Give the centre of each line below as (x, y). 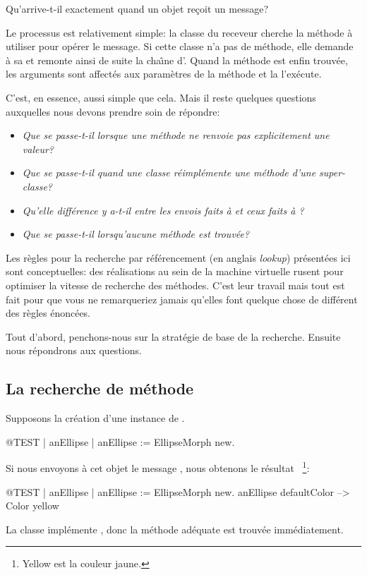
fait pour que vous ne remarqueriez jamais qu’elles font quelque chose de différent (182, 299)
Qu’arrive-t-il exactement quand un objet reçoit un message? (137, 8)
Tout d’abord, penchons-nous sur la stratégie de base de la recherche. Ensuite (173, 336)
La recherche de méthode (100, 388)
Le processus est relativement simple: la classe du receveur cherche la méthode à (179, 32)
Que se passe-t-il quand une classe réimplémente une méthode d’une (169, 172)
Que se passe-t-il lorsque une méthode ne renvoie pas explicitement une (176, 135)
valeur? (38, 149)
